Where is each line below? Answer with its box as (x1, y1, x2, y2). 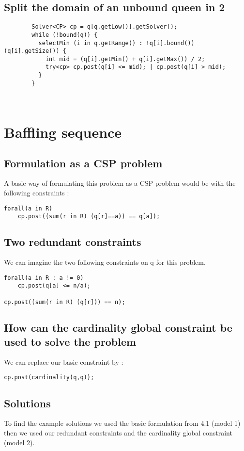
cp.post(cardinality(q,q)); (4, 374, 94, 381)
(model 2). (4, 437, 35, 447)
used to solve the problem (4, 334, 137, 349)
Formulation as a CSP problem (4, 155, 163, 170)
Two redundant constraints (4, 234, 141, 249)
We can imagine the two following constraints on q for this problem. (4, 257, 206, 267)
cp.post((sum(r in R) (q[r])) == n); (4, 298, 125, 306)
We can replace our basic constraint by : (4, 356, 123, 367)
